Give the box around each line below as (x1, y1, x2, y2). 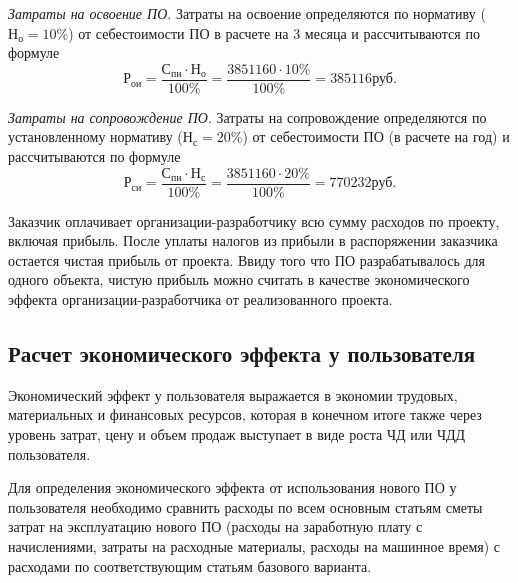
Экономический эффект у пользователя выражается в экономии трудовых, (8, 384, 458, 405)
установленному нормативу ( (8, 126, 183, 147)
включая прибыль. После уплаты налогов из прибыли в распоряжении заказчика (8, 230, 498, 251)
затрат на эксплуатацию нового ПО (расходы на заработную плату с (8, 516, 423, 537)
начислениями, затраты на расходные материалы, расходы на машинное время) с (8, 536, 501, 557)
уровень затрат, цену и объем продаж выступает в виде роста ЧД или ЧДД (8, 424, 466, 445)
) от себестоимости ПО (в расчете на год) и (242, 126, 510, 147)
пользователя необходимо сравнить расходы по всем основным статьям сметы (8, 496, 483, 517)
